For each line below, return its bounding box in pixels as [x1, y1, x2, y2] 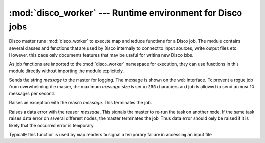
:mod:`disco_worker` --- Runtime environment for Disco [9, 7, 242, 18]
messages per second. [9, 91, 55, 97]
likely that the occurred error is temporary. [9, 122, 95, 128]
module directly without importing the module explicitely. [9, 68, 124, 74]
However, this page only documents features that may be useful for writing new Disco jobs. [9, 52, 194, 58]
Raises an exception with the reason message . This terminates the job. [9, 100, 152, 106]
